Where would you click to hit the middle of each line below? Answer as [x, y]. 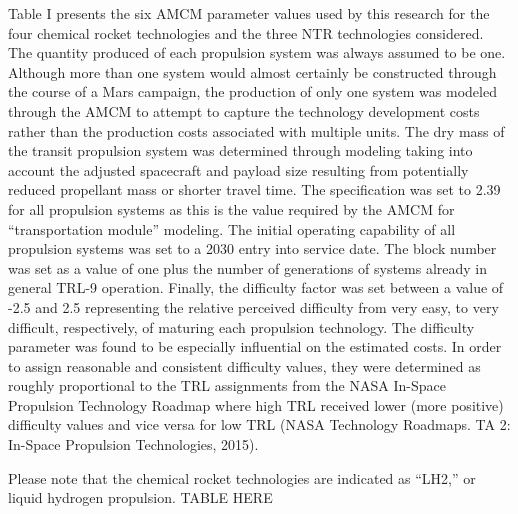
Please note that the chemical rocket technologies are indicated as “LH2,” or [242, 477]
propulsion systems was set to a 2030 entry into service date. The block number [252, 248]
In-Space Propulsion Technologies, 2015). [133, 444]
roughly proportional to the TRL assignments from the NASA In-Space [227, 385]
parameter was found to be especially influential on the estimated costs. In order [255, 346]
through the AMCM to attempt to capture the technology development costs [244, 110]
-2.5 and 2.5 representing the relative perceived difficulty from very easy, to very [253, 306]
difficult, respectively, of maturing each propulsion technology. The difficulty [241, 326]
